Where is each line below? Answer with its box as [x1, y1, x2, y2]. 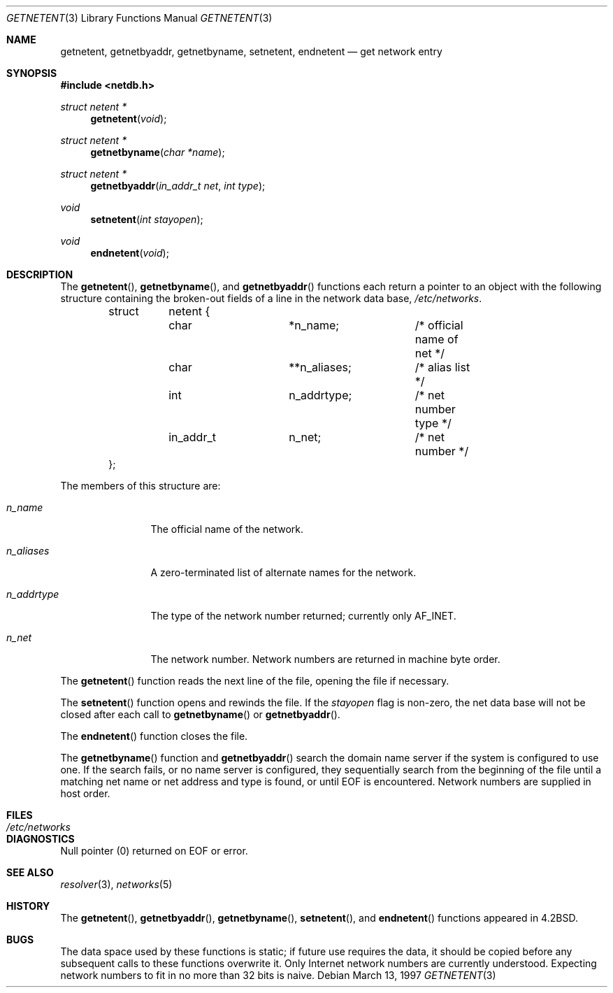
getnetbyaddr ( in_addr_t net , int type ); [90, 180, 266, 192]
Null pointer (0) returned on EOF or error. [60, 845, 248, 857]
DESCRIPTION [6, 269, 73, 280]
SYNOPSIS [6, 67, 57, 79]
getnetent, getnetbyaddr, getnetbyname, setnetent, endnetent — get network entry [60, 45, 442, 57]
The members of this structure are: [60, 480, 221, 492]
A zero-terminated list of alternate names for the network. [150, 566, 417, 578]
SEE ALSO [6, 866, 54, 878]
